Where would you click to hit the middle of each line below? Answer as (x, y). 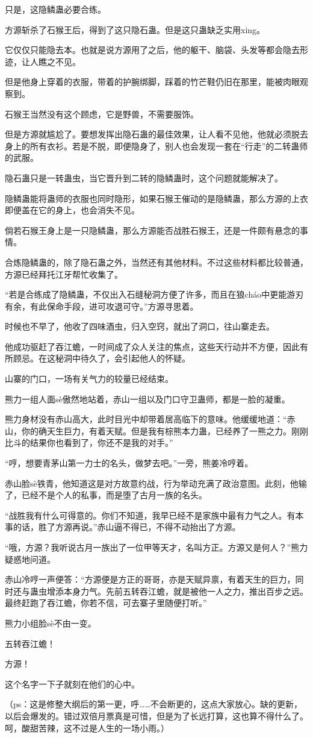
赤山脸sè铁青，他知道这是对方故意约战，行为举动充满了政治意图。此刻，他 (152, 483)
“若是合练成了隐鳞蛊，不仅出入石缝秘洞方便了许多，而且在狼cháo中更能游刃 (154, 294)
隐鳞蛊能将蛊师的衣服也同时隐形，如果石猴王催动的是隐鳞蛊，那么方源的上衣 (156, 198)
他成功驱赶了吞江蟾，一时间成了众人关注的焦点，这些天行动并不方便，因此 (152, 346)
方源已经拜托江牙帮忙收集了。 (64, 274)
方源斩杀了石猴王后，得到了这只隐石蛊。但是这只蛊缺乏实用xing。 (135, 29)
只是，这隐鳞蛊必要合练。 (55, 9)
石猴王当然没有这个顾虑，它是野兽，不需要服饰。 (102, 114)
